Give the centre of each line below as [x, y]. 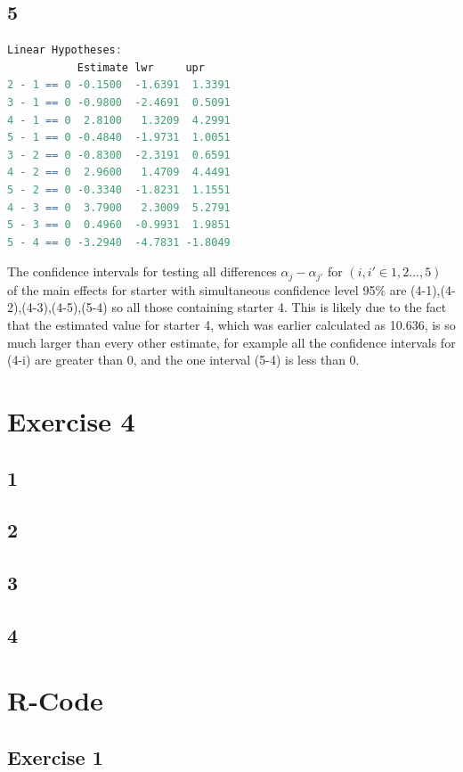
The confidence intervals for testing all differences [142, 271]
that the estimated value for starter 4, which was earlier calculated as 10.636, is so [231, 324]
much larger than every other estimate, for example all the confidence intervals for [231, 342]
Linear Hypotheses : [65, 50]
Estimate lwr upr [141, 67]
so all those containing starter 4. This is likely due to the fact [279, 307]
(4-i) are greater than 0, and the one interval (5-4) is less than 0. [183, 360]
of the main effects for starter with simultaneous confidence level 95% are [207, 289]
